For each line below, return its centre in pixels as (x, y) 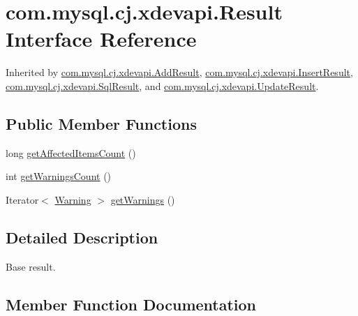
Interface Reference (101, 39)
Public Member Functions (101, 123)
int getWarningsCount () (59, 176)
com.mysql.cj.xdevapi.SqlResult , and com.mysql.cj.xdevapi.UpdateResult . (162, 85)
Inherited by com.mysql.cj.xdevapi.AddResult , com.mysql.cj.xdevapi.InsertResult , (179, 72)
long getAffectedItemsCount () (71, 152)
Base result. (31, 266)
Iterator (22, 199)
